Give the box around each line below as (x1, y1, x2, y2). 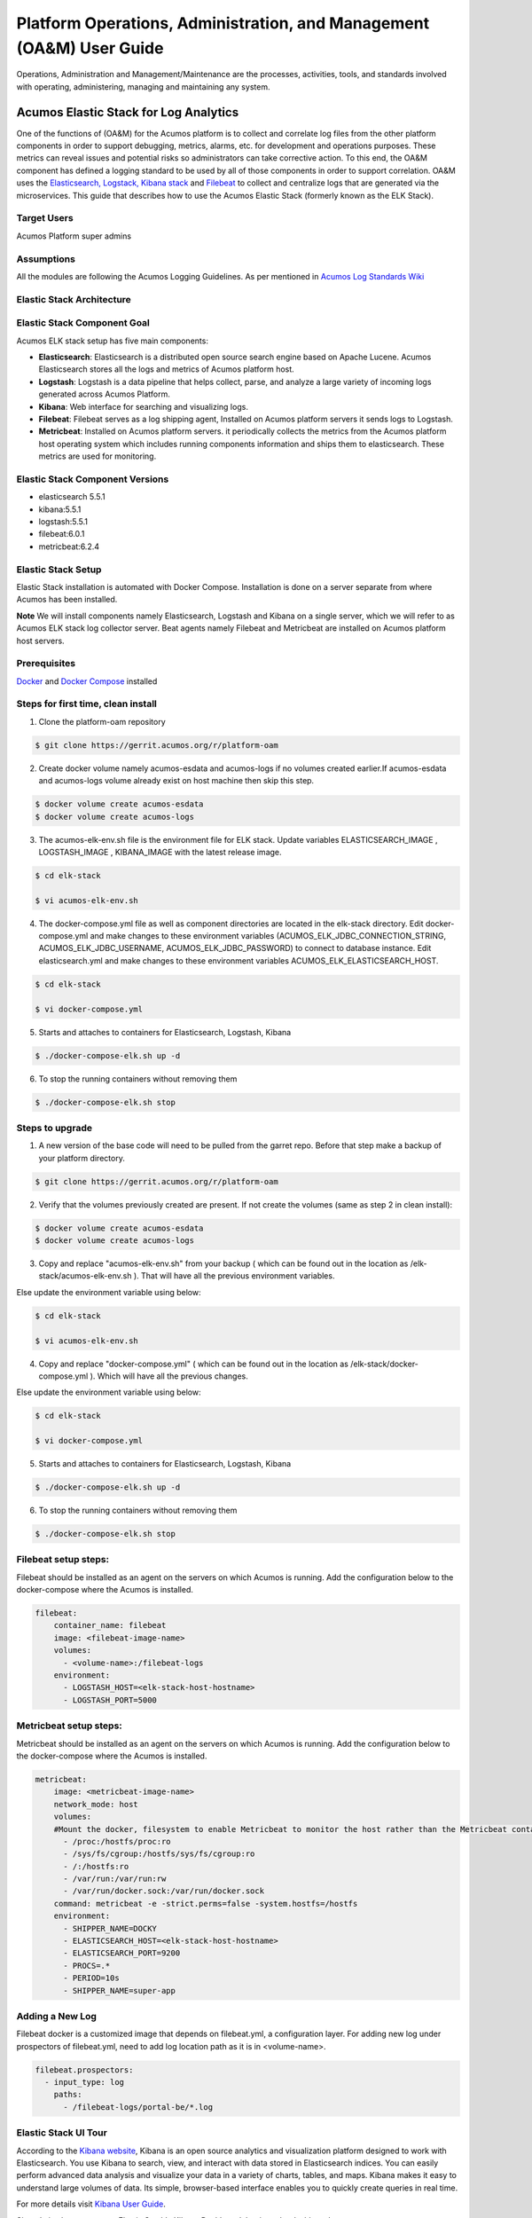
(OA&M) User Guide (16, 38, 164, 58)
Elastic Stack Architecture (16, 293, 132, 305)
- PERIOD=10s (63, 1973, 120, 1983)
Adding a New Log (16, 2010, 98, 2022)
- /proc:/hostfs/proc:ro (63, 1837, 172, 1846)
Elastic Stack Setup (16, 563, 102, 576)
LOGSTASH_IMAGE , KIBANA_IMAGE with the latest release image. (38, 846, 283, 857)
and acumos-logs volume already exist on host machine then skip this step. (38, 775, 315, 786)
